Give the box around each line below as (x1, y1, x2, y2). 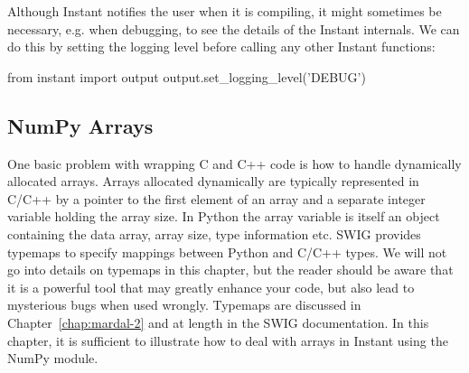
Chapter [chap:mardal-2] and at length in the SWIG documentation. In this (7, 312, 429, 331)
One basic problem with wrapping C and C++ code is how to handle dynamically (7, 154, 462, 173)
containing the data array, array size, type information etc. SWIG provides (7, 224, 421, 243)
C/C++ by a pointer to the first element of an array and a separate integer (7, 189, 426, 208)
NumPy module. (7, 349, 98, 368)
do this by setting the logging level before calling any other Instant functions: (7, 37, 436, 56)
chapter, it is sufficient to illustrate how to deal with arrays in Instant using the (7, 331, 448, 350)
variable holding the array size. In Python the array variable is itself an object (7, 207, 440, 226)
